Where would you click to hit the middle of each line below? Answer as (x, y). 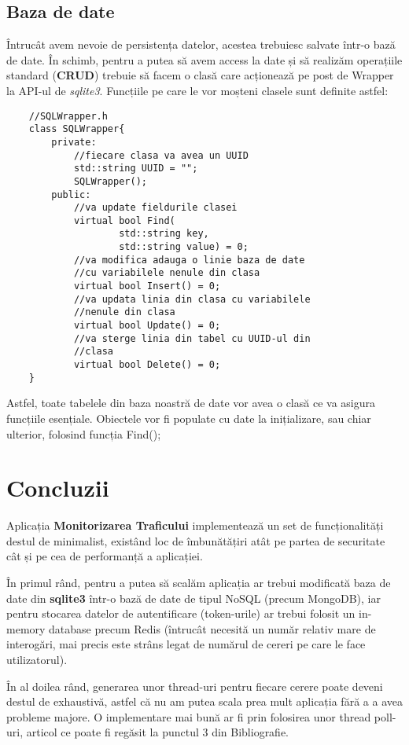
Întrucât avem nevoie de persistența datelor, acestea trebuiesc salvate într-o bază (201, 44)
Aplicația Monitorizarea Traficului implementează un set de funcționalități (195, 525)
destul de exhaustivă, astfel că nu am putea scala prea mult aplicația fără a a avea (204, 701)
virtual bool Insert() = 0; (147, 286)
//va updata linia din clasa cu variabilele (192, 299)
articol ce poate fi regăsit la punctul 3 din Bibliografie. (158, 732)
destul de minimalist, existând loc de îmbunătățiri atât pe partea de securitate (196, 540)
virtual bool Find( (124, 220)
